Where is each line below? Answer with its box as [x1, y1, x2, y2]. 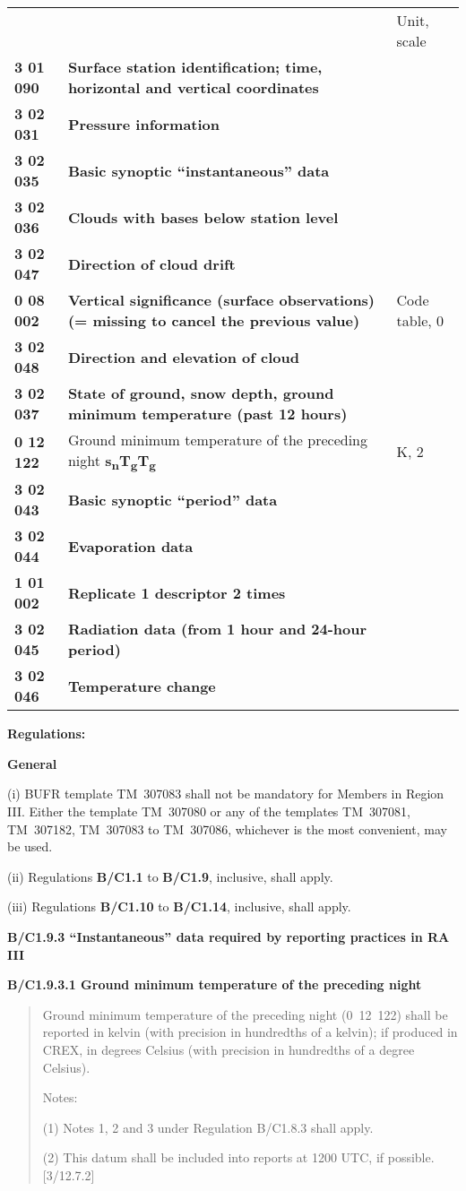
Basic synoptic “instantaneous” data [67, 160, 330, 181]
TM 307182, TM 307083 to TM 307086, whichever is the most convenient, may [7, 819, 447, 838]
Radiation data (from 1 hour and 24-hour [67, 618, 367, 640]
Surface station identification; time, [67, 56, 323, 77]
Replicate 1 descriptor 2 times [67, 582, 286, 603]
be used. [7, 837, 53, 856]
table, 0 [396, 310, 444, 331]
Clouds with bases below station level [67, 206, 339, 228]
